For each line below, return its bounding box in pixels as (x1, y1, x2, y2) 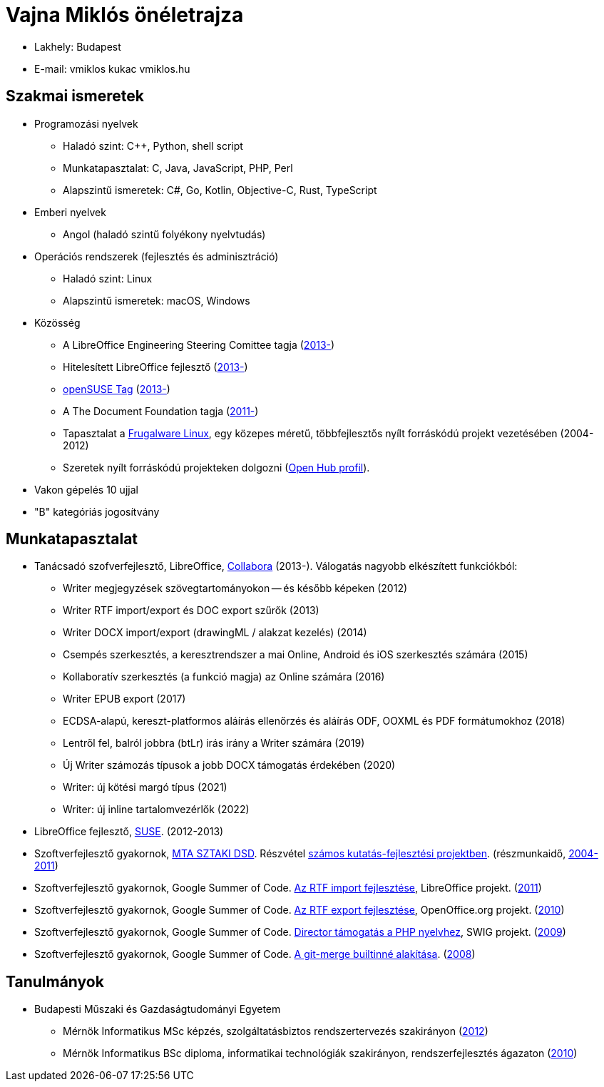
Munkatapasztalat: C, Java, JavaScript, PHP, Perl (63, 161, 293, 174)
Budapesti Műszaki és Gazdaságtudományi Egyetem (34, 1003, 281, 1016)
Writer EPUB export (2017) (63, 693, 186, 705)
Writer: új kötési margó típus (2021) (63, 781, 227, 794)
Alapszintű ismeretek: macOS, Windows (63, 294, 250, 307)
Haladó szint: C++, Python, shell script (63, 139, 243, 152)
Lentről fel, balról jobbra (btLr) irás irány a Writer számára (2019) (63, 737, 365, 750)
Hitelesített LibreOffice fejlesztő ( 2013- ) (63, 360, 248, 373)
